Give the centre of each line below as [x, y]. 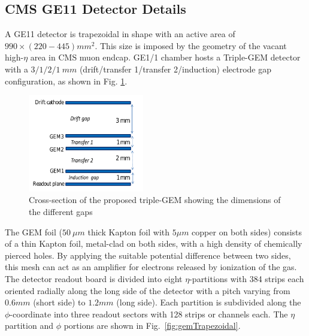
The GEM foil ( [34, 231]
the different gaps [61, 211]
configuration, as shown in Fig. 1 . [66, 81]
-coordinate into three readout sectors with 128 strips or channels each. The [149, 314]
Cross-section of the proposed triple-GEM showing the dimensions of [155, 200]
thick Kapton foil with [129, 231]
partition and [29, 326]
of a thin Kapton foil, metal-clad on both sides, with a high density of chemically [154, 243]
